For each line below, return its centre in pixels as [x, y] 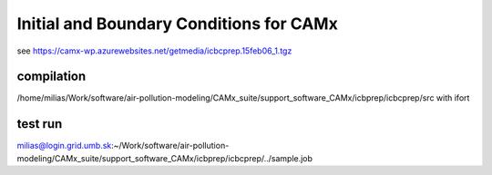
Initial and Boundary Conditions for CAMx [178, 24]
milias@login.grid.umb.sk [64, 146]
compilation [51, 77]
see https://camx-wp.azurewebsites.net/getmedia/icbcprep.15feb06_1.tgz [154, 51]
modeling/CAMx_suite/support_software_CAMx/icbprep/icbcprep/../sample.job [165, 158]
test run [40, 124]
